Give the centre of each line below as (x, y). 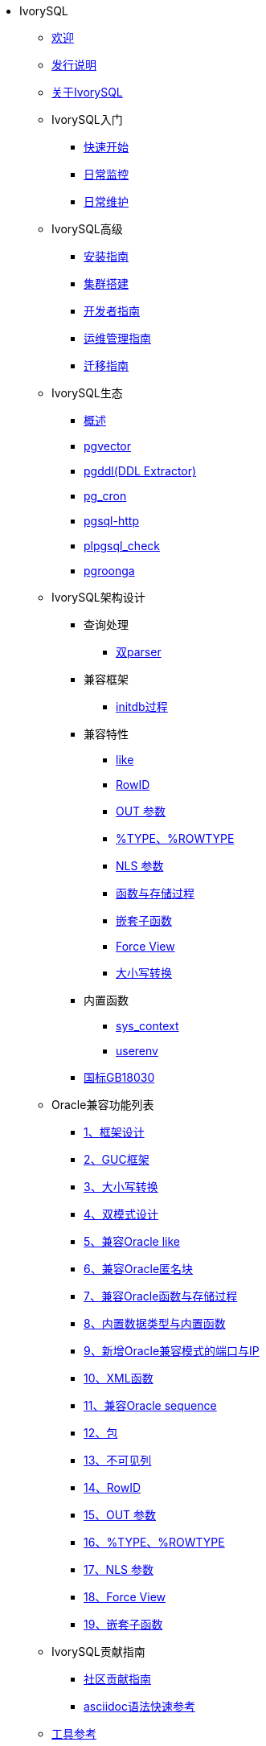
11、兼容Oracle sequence (150, 1405)
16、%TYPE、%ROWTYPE (154, 1542)
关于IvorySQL (87, 92)
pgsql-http (111, 521)
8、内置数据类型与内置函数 (155, 1323)
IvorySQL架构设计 (98, 597)
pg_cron (105, 496)
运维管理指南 (117, 338)
